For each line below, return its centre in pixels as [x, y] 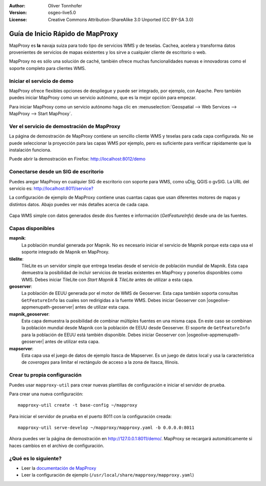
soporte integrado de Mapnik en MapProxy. [66, 252]
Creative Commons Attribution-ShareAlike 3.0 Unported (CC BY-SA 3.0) [121, 19]
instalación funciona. [30, 150]
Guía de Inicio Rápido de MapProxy [64, 34]
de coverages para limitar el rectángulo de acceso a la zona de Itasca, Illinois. [100, 362]
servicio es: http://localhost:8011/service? [51, 189]
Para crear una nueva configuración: [46, 394]
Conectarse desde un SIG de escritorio [56, 172]
